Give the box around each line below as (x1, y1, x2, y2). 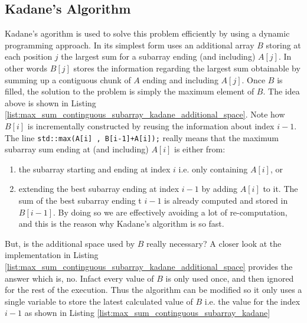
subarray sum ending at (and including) (5, 143, 149, 155)
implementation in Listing (5, 249, 99, 261)
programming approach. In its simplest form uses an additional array (5, 38, 254, 51)
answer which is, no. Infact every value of (5, 272, 154, 284)
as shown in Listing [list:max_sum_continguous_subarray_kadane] (24, 306, 270, 319)
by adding (201, 182, 238, 195)
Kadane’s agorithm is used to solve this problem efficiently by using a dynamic (5, 27, 290, 40)
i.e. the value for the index (204, 295, 301, 307)
